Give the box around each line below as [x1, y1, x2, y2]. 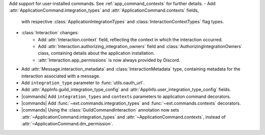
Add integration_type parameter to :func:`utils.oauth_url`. [21, 80, 145, 86]
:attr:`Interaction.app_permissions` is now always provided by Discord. [38, 57, 181, 63]
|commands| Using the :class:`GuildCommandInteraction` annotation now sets [21, 107, 179, 113]
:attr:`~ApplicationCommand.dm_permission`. [21, 121, 113, 127]
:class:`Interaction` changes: [21, 30, 79, 36]
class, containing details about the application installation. [38, 50, 155, 56]
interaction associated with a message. [21, 73, 101, 79]
